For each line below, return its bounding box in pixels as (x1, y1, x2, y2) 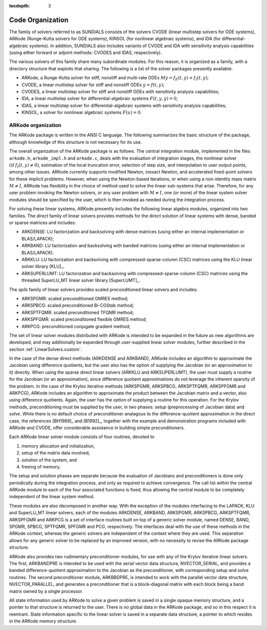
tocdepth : (9, 3, 30, 8)
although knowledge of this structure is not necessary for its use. (9, 139, 142, 145)
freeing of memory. (21, 463, 61, 469)
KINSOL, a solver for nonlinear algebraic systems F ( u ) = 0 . (21, 110, 142, 115)
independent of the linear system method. (9, 494, 95, 500)
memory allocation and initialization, (21, 443, 95, 449)
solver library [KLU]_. (21, 263, 65, 270)
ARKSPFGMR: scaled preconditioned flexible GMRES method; (21, 316, 147, 322)
